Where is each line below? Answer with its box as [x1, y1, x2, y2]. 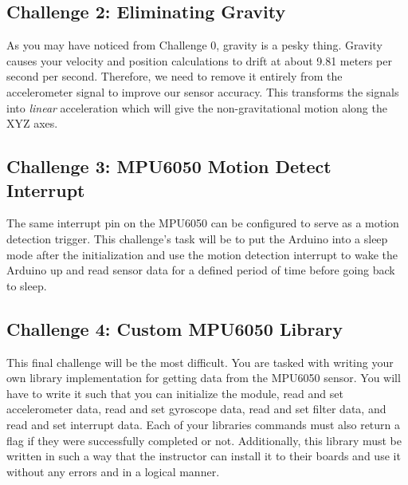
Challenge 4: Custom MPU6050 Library [6, 316, 343, 341]
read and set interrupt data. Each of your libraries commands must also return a [6, 416, 401, 432]
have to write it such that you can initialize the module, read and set [6, 384, 343, 401]
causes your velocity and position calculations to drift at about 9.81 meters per [6, 52, 392, 69]
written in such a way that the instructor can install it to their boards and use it [6, 448, 401, 464]
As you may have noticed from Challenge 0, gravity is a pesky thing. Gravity [6, 37, 382, 53]
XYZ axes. [6, 115, 58, 132]
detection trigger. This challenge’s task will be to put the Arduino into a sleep [6, 230, 388, 246]
